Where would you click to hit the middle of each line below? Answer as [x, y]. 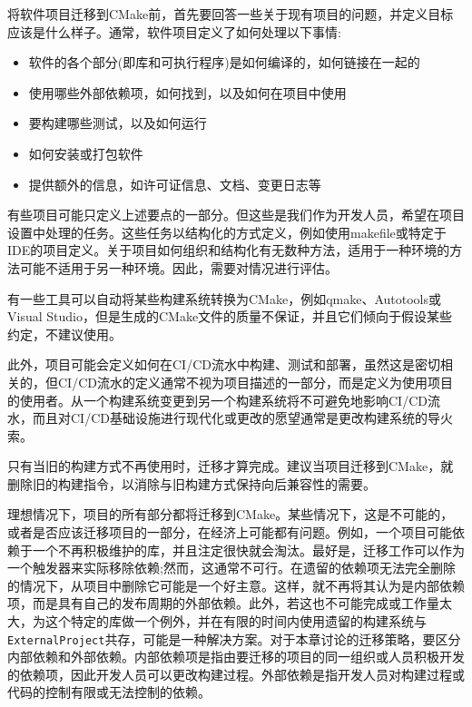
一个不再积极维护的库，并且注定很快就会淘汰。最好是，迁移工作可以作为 [248, 550]
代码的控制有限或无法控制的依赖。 [109, 692]
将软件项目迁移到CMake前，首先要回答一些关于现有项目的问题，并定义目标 [231, 14]
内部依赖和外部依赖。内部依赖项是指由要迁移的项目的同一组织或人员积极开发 [236, 657]
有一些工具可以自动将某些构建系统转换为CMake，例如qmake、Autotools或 [225, 298]
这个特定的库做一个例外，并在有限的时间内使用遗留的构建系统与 [236, 621]
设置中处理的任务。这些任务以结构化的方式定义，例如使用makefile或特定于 [227, 232]
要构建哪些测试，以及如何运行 [118, 123]
